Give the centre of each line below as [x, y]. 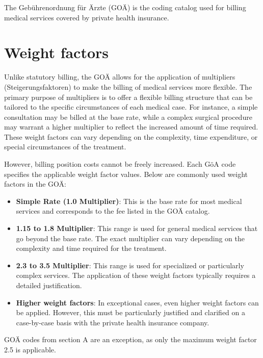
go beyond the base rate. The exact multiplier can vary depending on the [130, 238]
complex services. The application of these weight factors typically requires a [136, 275]
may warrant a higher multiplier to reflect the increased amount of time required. [131, 127]
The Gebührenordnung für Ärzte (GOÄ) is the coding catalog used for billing [125, 7]
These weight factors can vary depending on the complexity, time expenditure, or [131, 136]
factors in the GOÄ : [35, 184]
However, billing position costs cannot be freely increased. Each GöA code [120, 164]
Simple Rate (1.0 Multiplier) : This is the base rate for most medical [129, 201]
